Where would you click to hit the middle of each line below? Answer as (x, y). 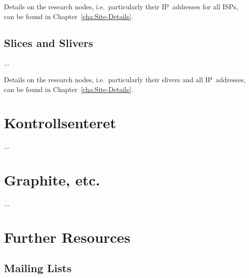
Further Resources (67, 237)
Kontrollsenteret (60, 123)
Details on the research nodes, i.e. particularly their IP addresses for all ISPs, (121, 6)
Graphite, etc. (52, 180)
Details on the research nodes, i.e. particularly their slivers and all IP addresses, (125, 79)
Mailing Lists (38, 268)
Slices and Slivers (49, 42)
